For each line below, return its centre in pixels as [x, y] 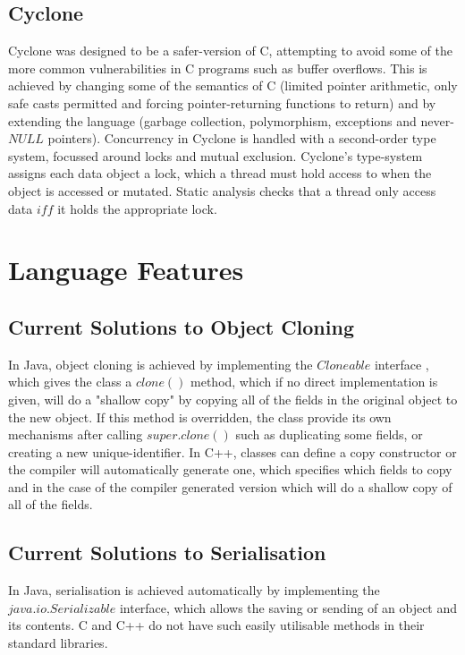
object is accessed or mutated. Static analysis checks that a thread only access [222, 190]
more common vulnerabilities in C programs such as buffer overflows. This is [218, 68]
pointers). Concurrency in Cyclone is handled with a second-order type [242, 138]
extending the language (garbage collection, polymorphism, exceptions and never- [231, 120]
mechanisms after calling [76, 434]
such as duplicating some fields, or [329, 434]
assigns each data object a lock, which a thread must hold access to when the [220, 173]
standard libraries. [58, 643]
